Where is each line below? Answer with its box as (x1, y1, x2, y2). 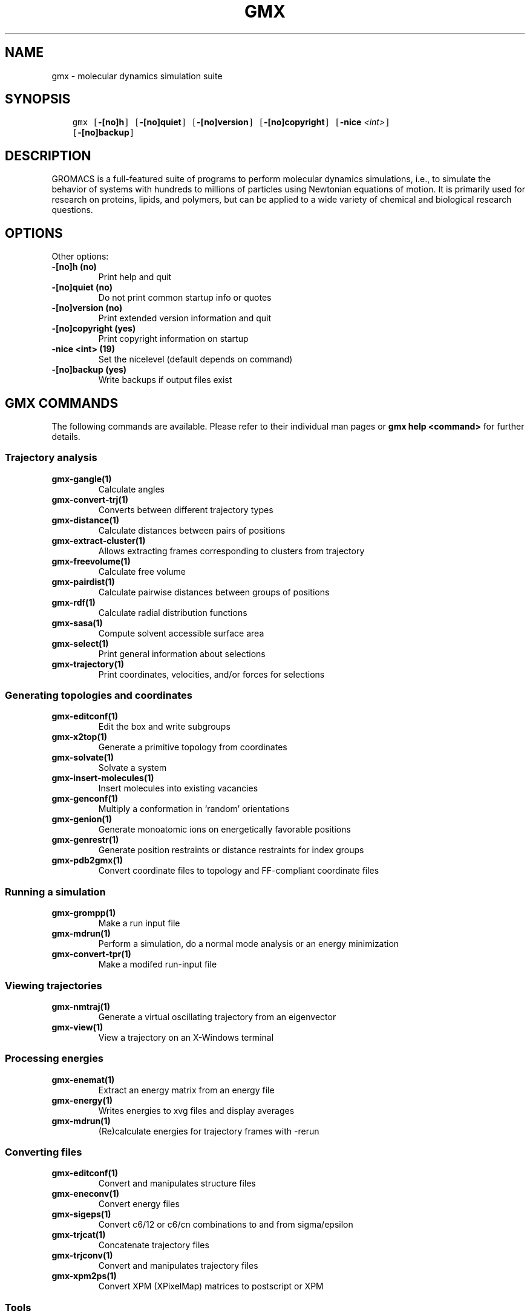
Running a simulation (5, 885, 106, 898)
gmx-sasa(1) (51, 617, 103, 628)
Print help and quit (98, 272, 172, 283)
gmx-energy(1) (51, 1095, 113, 1105)
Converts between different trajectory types (98, 504, 273, 515)
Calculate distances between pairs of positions (98, 525, 286, 535)
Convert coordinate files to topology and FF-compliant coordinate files (98, 865, 379, 876)
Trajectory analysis (5, 451, 97, 464)
